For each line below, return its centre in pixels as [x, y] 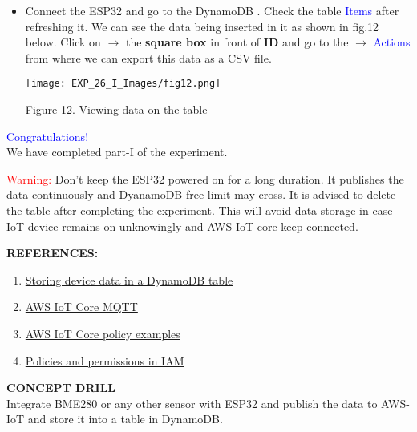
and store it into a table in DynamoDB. [125, 419]
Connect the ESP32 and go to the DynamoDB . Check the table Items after [212, 10]
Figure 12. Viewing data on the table [116, 109]
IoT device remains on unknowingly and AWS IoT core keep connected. [182, 226]
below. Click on [63, 42]
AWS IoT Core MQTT [81, 307]
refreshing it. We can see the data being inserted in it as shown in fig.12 [202, 26]
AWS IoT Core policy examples [103, 333]
